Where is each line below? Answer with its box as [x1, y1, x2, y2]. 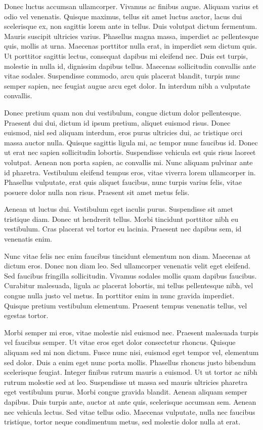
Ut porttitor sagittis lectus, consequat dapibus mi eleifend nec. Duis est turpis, [4, 50, 248, 61]
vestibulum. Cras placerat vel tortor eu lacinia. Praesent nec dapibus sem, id [4, 223, 242, 234]
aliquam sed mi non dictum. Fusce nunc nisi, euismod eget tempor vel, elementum [4, 347, 259, 357]
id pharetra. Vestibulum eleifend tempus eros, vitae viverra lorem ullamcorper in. [4, 167, 256, 177]
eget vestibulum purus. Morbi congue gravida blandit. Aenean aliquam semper [4, 386, 247, 397]
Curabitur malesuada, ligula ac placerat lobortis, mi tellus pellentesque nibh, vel [4, 280, 253, 291]
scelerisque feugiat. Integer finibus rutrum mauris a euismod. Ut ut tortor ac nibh [4, 367, 257, 377]
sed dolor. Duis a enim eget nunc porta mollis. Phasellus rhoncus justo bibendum [4, 357, 256, 367]
